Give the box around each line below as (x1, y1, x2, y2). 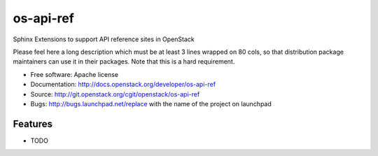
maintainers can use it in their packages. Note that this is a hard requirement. (13, 57, 235, 66)
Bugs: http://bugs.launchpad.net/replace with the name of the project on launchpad (30, 99, 272, 108)
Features (13, 118, 52, 129)
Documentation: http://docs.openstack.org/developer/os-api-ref (30, 80, 216, 89)
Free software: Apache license (30, 70, 119, 78)
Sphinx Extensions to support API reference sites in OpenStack (13, 35, 195, 43)
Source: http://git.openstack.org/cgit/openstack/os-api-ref (30, 90, 200, 98)
